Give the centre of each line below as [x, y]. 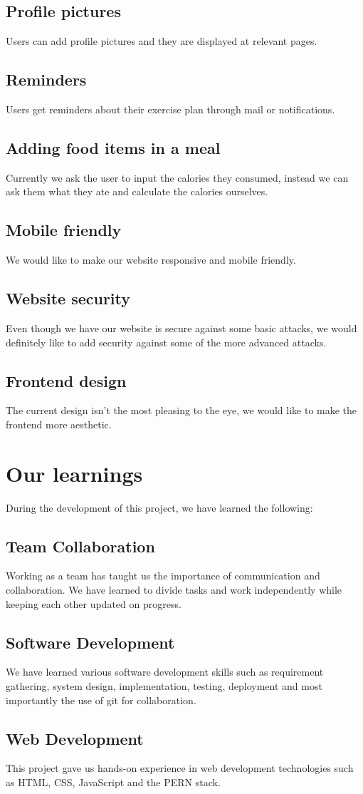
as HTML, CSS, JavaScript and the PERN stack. [113, 782]
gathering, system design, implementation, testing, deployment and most [164, 686]
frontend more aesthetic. [59, 424]
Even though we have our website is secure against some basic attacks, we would [181, 328]
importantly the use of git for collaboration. [101, 700]
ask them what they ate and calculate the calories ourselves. [137, 191]
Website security [68, 298]
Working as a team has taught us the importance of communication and [163, 576]
